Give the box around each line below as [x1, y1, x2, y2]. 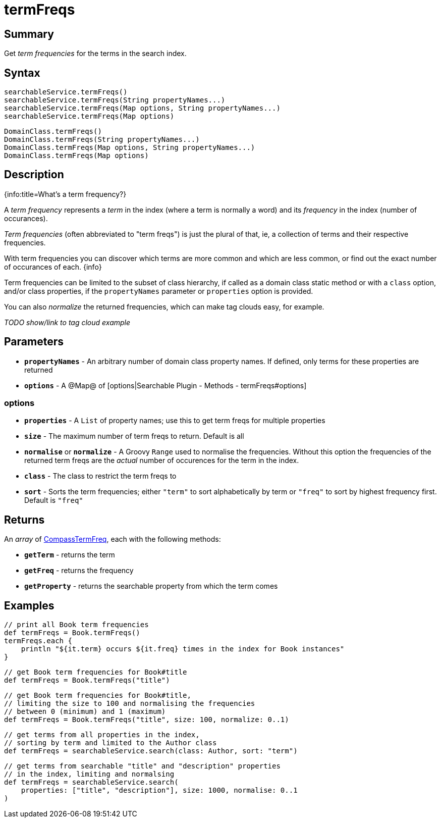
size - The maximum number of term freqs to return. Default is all [24, 432, 244, 441]
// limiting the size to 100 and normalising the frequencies [4, 699, 255, 708]
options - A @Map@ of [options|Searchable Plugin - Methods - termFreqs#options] [24, 381, 307, 390]
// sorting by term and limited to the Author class [4, 739, 217, 747]
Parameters [4, 335, 64, 348]
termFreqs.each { [4, 637, 72, 645]
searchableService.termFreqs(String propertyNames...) [4, 96, 226, 105]
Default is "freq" [24, 496, 83, 505]
